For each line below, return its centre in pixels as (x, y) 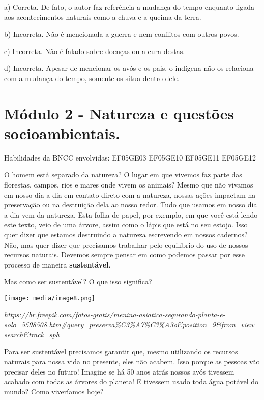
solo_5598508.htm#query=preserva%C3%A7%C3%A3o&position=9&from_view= (132, 324)
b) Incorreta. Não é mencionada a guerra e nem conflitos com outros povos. (122, 34)
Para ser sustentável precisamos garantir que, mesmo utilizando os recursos (121, 351)
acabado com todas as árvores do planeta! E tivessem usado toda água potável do (131, 381)
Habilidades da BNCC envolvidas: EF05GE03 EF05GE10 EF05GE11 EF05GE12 (130, 157)
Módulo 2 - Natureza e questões (119, 113)
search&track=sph (32, 334)
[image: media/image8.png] (50, 298)
